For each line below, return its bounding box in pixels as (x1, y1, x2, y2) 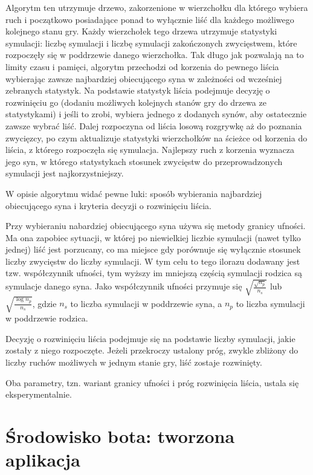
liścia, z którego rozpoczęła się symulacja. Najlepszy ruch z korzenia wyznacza (5, 143, 294, 156)
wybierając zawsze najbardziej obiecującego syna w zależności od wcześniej (5, 72, 282, 85)
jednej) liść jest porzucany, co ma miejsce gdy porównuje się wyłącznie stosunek (5, 243, 301, 256)
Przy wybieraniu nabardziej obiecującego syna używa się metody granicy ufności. (5, 219, 306, 232)
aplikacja (5, 447, 80, 472)
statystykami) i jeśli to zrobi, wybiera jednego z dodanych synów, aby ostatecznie (5, 108, 307, 120)
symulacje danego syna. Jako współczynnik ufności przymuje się (5, 280, 242, 292)
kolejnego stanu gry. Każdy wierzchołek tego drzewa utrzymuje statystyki (5, 25, 277, 37)
